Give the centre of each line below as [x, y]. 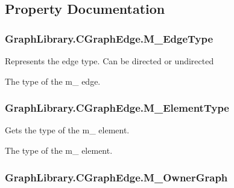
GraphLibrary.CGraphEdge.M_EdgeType [109, 38]
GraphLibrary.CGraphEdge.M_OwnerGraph [116, 177]
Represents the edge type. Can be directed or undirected [109, 61]
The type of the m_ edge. [53, 81]
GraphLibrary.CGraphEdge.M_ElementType [117, 108]
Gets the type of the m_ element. [67, 130]
